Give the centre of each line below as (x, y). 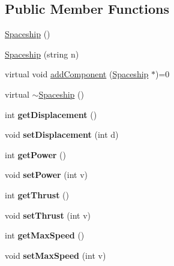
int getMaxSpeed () (45, 235)
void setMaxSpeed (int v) (55, 255)
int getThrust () (37, 194)
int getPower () (36, 154)
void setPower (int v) (46, 175)
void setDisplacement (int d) (62, 134)
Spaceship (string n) (42, 54)
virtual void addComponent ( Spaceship (77, 74)
